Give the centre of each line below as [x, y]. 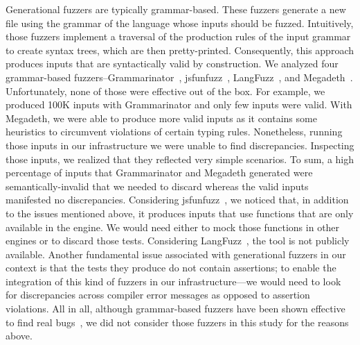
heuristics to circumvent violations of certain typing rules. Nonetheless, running [174, 132]
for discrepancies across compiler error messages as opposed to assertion [158, 295]
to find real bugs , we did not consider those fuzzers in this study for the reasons [177, 322]
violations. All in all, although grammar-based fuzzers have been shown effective [175, 309]
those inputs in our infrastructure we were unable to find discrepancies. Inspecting [180, 145]
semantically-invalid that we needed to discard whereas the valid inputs [157, 186]
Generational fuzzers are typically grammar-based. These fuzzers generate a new [176, 9]
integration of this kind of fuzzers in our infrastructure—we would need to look [173, 281]
